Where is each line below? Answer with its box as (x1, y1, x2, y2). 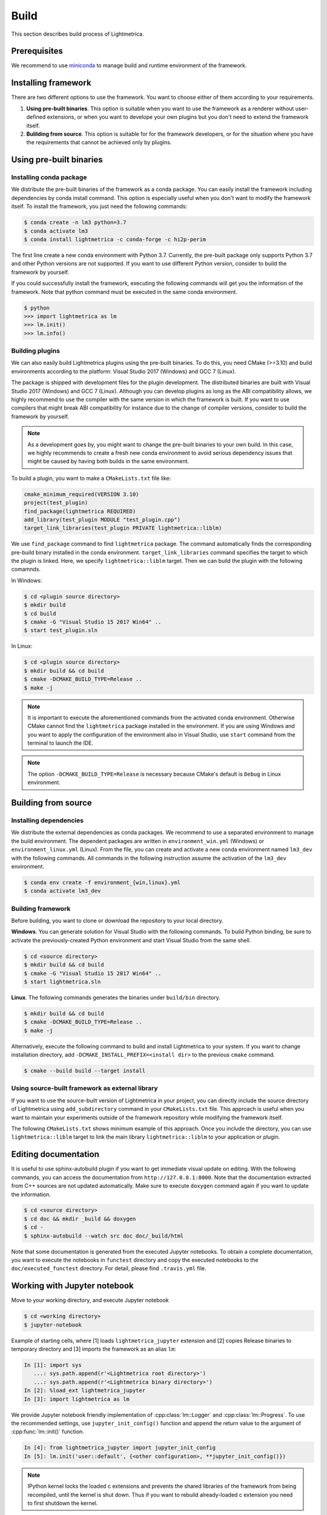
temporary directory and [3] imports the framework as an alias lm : (11, 1345, 177, 1353)
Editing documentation (11, 1149, 99, 1160)
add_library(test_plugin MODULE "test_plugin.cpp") (24, 516, 181, 523)
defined (26, 113, 46, 121)
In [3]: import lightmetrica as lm (24, 1396, 130, 1402)
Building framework (11, 904, 71, 913)
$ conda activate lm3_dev (24, 888, 101, 894)
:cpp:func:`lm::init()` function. (11, 1428, 84, 1436)
